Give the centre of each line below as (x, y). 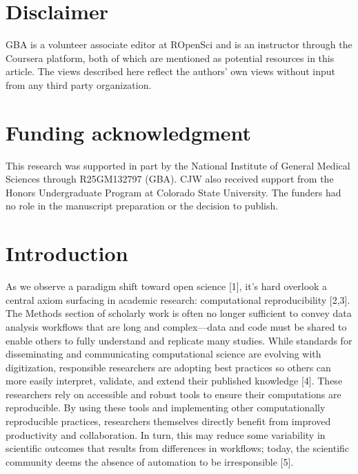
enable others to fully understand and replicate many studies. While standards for (179, 340)
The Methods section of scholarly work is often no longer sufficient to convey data (179, 313)
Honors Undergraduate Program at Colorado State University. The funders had (173, 192)
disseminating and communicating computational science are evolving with (163, 354)
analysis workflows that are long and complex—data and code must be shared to (176, 326)
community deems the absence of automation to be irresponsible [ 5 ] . (150, 461)
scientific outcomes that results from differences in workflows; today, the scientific (178, 448)
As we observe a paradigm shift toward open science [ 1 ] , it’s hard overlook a (167, 286)
